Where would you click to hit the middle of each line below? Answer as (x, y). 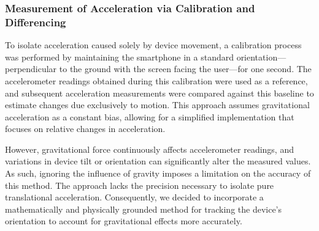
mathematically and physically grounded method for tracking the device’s (144, 209)
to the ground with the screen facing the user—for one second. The (185, 69)
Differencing (36, 22)
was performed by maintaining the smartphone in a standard (119, 57)
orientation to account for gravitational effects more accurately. (124, 221)
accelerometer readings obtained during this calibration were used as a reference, (156, 80)
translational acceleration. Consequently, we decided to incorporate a (134, 197)
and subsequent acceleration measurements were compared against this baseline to (159, 93)
